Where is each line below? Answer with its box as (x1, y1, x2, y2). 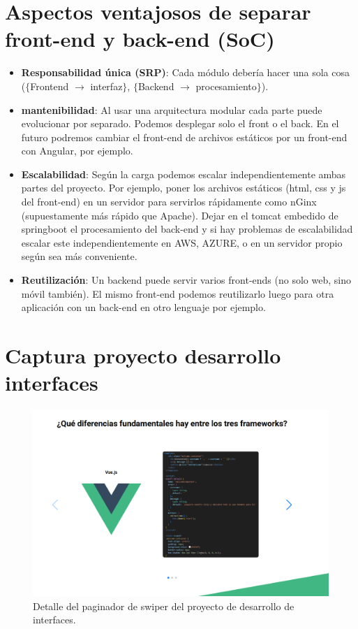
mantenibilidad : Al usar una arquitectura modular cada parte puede (21, 102, 322, 117)
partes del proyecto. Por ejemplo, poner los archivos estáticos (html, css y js (21, 180, 346, 195)
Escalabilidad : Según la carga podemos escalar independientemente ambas (21, 166, 346, 181)
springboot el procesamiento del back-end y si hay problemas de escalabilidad (21, 222, 353, 236)
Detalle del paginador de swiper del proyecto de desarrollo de (33, 598, 294, 613)
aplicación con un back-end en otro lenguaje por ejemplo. (21, 300, 266, 314)
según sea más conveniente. (21, 249, 137, 263)
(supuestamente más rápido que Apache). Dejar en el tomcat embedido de (21, 208, 338, 222)
